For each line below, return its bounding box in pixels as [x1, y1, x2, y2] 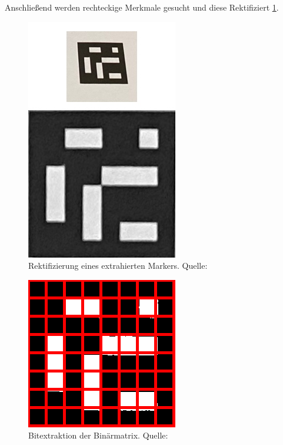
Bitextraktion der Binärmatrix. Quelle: [28, 429, 168, 441]
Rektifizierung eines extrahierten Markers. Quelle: [28, 259, 208, 272]
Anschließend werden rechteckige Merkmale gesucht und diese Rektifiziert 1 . [5, 1, 279, 13]
